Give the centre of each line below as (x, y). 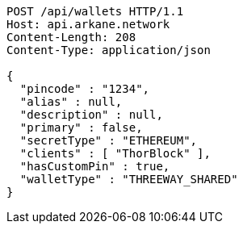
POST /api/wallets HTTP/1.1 (95, 11)
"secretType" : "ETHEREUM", (109, 140)
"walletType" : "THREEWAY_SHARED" (129, 179)
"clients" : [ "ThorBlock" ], (115, 153)
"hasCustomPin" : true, (95, 166)
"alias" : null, (71, 102)
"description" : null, (91, 115)
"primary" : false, (81, 128)
